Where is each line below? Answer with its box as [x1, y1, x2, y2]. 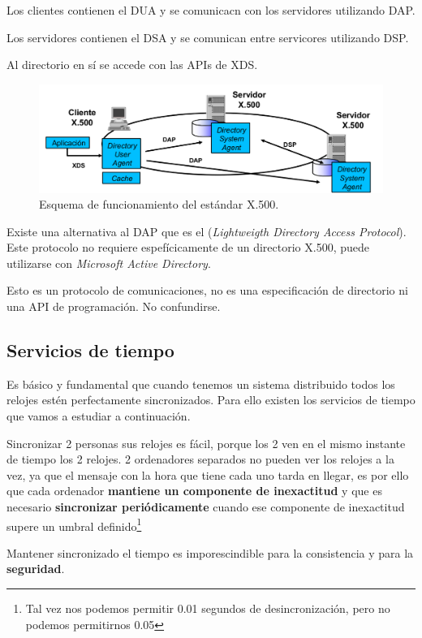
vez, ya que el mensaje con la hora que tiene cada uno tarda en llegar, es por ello [6, 466, 409, 483]
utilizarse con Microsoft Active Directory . [6, 254, 211, 271]
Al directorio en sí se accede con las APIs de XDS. [6, 56, 258, 73]
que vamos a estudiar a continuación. [6, 407, 191, 425]
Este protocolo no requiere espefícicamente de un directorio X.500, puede [6, 239, 369, 256]
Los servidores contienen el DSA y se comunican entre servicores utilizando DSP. [6, 28, 409, 45]
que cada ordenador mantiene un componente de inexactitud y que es [6, 482, 382, 499]
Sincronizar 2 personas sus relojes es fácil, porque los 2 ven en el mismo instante [6, 434, 406, 451]
